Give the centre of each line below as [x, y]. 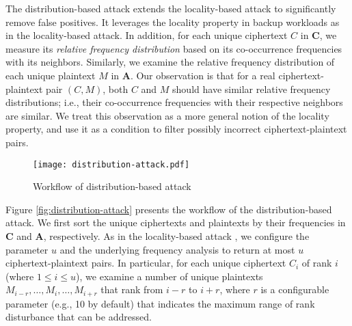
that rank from [132, 289]
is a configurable [295, 289]
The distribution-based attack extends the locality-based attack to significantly [171, 8]
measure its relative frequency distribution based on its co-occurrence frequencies [174, 48]
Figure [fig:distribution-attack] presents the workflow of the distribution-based [169, 209]
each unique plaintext [51, 75]
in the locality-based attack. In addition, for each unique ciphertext [147, 35]
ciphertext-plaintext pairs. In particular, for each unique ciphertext [146, 263]
